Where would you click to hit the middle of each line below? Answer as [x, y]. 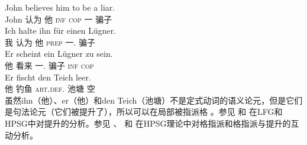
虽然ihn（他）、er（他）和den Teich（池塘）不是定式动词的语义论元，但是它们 [154, 100]
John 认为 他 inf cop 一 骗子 [59, 19]
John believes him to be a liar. [60, 7]
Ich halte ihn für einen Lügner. [61, 30]
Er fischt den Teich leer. [48, 77]
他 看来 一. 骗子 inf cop [49, 65]
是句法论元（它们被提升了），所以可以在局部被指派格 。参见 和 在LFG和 [144, 112]
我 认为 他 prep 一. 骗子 [50, 42]
